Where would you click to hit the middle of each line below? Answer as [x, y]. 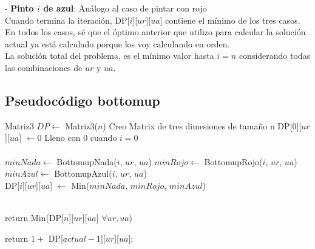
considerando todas [275, 56]
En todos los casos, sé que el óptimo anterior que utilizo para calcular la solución [155, 32]
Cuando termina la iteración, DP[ [67, 20]
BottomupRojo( [233, 161]
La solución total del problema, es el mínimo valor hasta [110, 56]
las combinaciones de [44, 67]
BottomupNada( [87, 161]
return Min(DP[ [34, 217]
